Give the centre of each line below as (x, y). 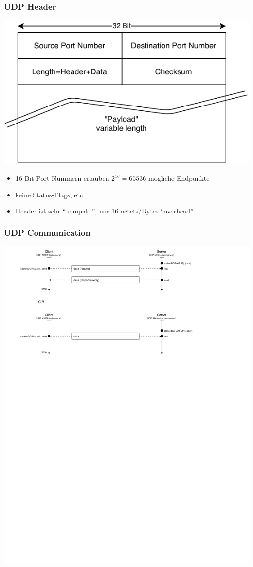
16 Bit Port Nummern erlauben (62, 178)
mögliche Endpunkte (179, 178)
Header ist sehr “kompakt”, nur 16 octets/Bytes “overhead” (104, 211)
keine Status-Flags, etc (49, 194)
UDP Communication (47, 232)
